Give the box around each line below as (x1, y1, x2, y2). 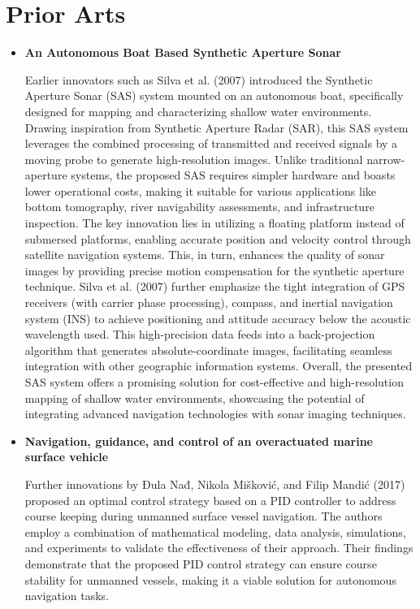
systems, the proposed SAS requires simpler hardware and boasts (71, 166, 396, 184)
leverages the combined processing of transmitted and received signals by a (24, 135, 398, 152)
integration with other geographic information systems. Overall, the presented (24, 357, 413, 374)
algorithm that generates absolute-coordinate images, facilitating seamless (24, 341, 392, 358)
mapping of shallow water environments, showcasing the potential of (24, 389, 365, 406)
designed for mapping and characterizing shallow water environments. (24, 102, 372, 119)
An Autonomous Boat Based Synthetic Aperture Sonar (24, 44, 341, 61)
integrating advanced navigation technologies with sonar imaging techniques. (24, 405, 406, 422)
